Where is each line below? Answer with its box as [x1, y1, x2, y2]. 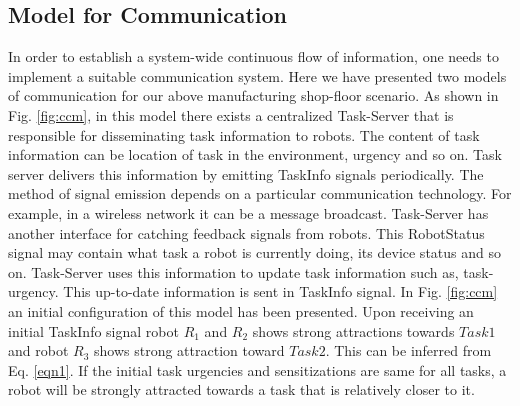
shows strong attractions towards [252, 320, 455, 341]
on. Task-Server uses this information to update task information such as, [8, 261, 459, 282]
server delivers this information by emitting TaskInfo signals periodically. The [8, 163, 484, 184]
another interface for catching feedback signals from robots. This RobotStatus [8, 222, 485, 243]
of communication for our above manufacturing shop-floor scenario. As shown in [8, 85, 499, 106]
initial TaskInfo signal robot [8, 320, 179, 341]
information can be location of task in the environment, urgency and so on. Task [8, 144, 502, 165]
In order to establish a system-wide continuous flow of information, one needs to [8, 46, 499, 67]
